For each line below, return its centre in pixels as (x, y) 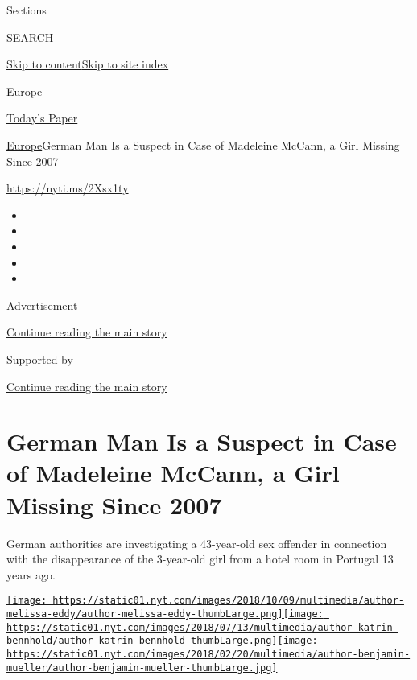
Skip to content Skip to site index (88, 64)
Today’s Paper (42, 118)
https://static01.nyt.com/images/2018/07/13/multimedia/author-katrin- (202, 627)
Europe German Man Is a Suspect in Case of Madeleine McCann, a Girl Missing (203, 144)
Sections (27, 10)
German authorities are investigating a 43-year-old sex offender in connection (197, 543)
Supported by (40, 359)
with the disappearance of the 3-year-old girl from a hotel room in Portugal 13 (200, 559)
